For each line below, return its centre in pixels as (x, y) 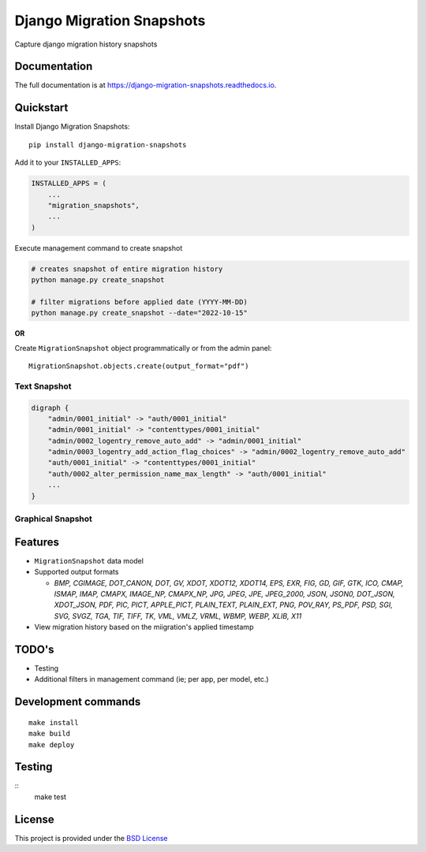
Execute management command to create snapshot (99, 247)
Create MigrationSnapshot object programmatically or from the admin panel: (143, 348)
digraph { (50, 407)
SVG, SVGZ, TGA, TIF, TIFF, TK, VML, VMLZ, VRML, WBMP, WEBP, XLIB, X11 (178, 616)
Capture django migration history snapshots (86, 44)
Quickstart (41, 108)
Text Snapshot (43, 386)
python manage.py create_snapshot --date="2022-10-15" (139, 313)
